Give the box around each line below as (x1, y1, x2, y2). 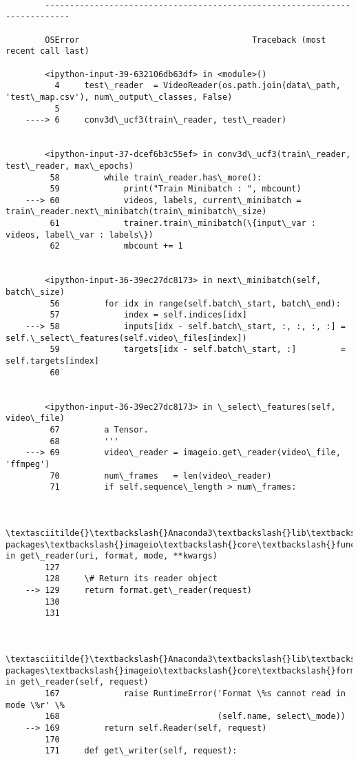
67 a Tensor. (50, 424, 149, 435)
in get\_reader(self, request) (6, 677, 149, 687)
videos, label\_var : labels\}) (6, 229, 154, 240)
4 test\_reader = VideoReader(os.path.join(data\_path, (54, 81, 341, 91)
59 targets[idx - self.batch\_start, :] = (50, 344, 346, 355)
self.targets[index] (6, 356, 100, 366)
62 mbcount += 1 (50, 241, 183, 251)
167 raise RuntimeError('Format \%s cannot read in (45, 689, 346, 699)
